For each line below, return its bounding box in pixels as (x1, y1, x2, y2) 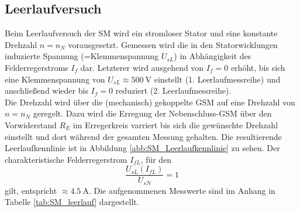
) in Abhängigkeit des (174, 50, 251, 62)
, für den (140, 153, 172, 165)
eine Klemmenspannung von (5, 73, 105, 85)
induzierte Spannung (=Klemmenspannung (5, 50, 159, 62)
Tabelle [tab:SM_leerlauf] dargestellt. (5, 196, 139, 208)
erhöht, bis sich (230, 61, 285, 73)
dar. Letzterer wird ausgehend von (80, 61, 204, 73)
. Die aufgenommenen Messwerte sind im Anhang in (88, 184, 275, 196)
